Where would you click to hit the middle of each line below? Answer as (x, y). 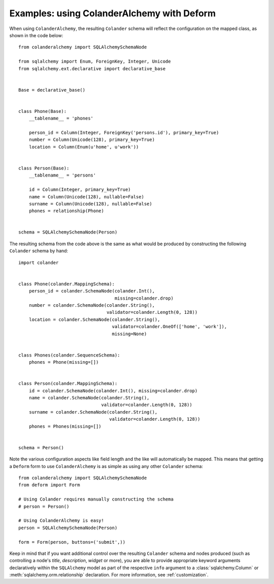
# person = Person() (44, 506)
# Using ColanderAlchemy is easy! (61, 521)
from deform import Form (49, 485)
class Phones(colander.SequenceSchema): (69, 355)
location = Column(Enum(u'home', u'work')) (84, 147)
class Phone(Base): (43, 111)
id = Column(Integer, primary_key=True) (80, 190)
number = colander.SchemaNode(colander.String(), (92, 305)
